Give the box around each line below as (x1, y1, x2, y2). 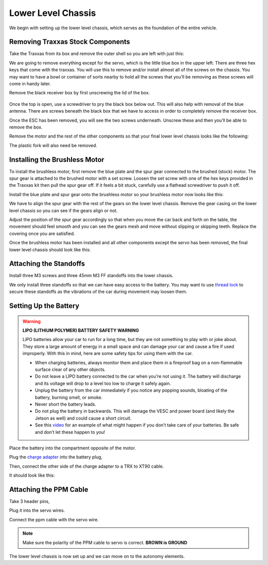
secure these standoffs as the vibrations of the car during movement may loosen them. (9, 288, 187, 295)
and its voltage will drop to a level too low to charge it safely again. (35, 380, 171, 386)
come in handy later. (9, 81, 51, 87)
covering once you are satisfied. (9, 230, 75, 236)
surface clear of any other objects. (35, 366, 106, 372)
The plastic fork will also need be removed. (9, 142, 98, 148)
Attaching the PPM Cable (9, 485, 89, 494)
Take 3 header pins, (9, 498, 50, 504)
